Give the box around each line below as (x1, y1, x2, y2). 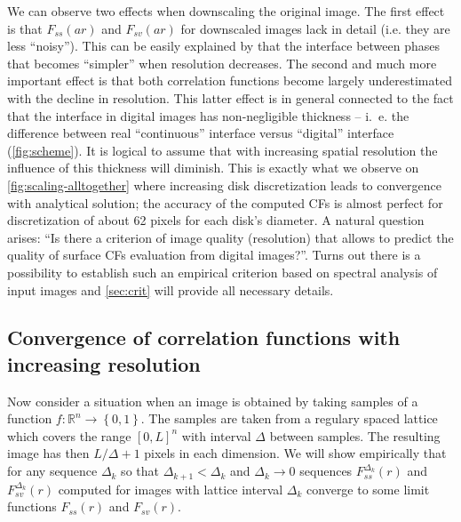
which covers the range (7, 426, 131, 445)
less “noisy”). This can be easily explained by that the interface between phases (7, 36, 441, 55)
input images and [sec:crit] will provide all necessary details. (7, 280, 334, 299)
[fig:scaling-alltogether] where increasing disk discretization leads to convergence (7, 175, 442, 194)
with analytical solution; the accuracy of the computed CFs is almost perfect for (7, 193, 443, 212)
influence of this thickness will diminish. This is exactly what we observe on (7, 158, 419, 177)
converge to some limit (306, 479, 430, 498)
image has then (7, 444, 90, 462)
